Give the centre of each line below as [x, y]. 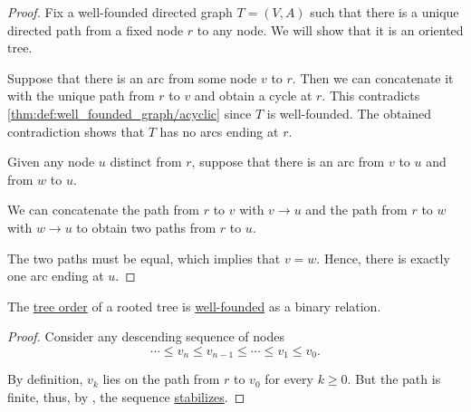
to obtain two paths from [146, 227]
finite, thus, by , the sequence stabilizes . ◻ [126, 396]
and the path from [356, 210]
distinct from [146, 162]
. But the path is [394, 379]
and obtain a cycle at [253, 96]
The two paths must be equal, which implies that [144, 258]
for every [289, 379]
